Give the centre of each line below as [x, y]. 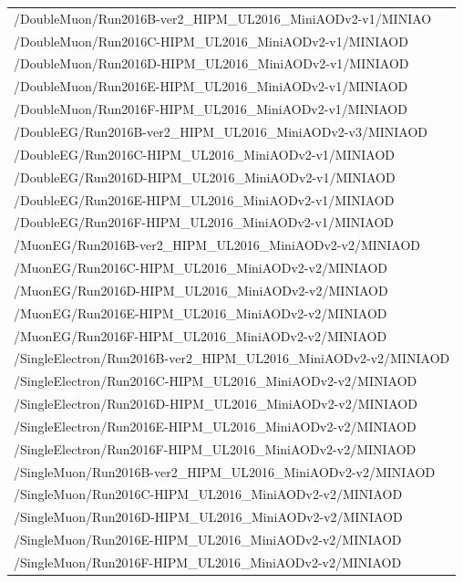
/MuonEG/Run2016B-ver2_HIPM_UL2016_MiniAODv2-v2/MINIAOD [217, 245]
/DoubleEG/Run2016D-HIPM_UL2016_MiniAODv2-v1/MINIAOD [205, 177]
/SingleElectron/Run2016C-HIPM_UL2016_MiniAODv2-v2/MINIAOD [216, 381]
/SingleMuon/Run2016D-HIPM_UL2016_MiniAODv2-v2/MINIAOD [208, 517]
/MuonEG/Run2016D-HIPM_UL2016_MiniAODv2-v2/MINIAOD [201, 290]
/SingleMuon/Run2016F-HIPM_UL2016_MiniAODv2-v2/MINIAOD [208, 562]
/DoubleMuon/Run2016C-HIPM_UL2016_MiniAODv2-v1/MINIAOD [211, 41]
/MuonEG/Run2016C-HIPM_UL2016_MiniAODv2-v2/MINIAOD [201, 268]
